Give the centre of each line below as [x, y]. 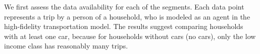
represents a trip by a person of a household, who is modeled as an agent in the [127, 16]
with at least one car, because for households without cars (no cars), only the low [130, 36]
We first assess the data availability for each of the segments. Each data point [124, 6]
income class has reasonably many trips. [66, 46]
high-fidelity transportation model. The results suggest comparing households [124, 26]
